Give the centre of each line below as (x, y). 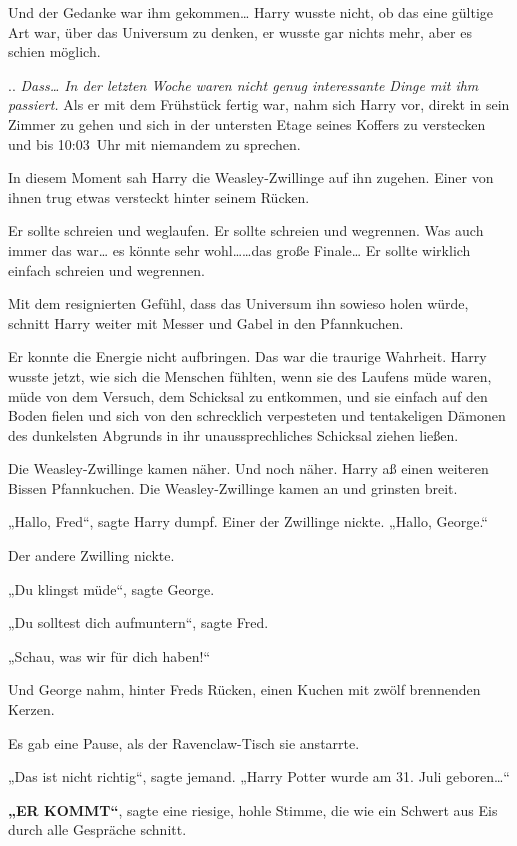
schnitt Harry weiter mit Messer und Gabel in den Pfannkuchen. (206, 322)
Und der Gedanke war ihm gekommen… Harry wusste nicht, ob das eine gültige (251, 12)
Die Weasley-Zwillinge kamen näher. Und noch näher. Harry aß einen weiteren (248, 468)
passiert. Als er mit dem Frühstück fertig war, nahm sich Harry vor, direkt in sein (259, 104)
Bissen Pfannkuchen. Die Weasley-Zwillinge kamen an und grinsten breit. (233, 487)
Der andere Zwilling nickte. (91, 555)
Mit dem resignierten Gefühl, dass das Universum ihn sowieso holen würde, (238, 303)
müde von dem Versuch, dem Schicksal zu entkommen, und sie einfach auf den (248, 395)
